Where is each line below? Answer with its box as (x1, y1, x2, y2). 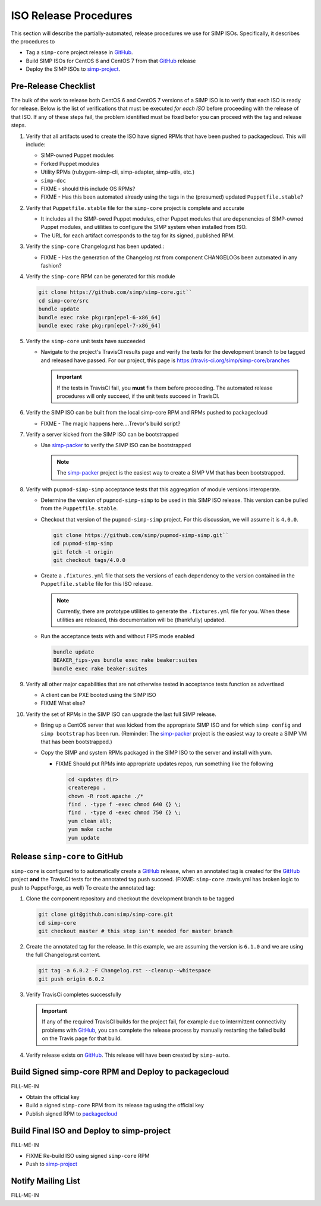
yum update (68, 834, 100, 841)
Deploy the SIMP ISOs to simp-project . (26, 65, 121, 73)
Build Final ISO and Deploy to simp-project (11, 1126, 171, 1136)
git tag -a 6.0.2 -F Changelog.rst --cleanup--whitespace (38, 967, 211, 974)
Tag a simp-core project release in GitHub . (26, 49, 133, 56)
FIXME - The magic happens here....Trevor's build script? (40, 420, 181, 427)
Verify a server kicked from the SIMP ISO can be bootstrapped (26, 431, 179, 438)
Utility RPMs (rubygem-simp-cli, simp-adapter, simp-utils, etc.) (40, 168, 195, 175)
